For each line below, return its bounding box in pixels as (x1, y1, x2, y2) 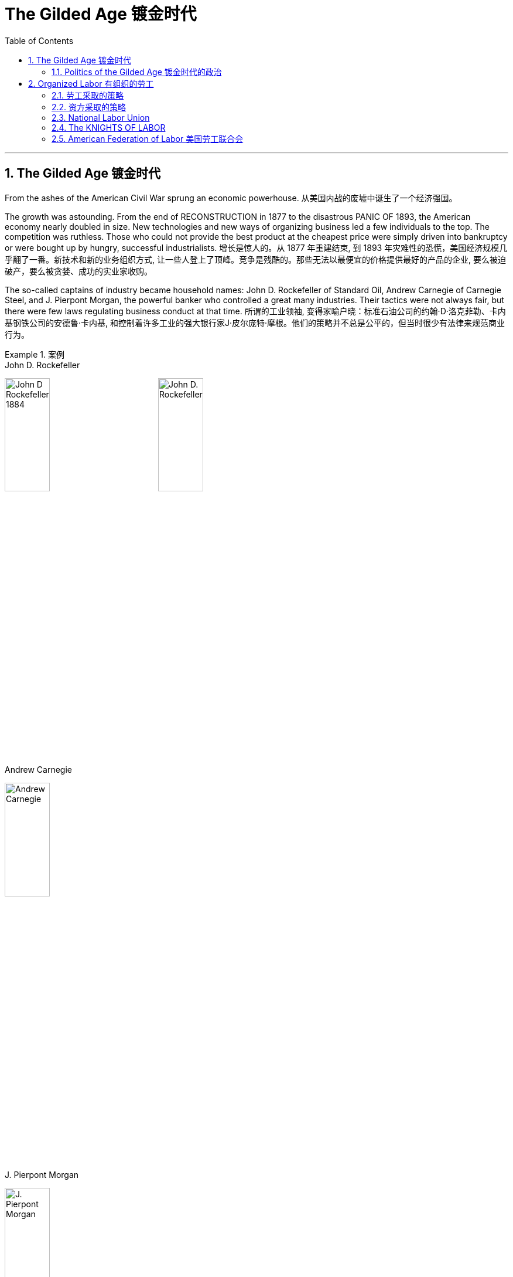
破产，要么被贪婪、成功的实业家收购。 (5, 266, 152, 276)
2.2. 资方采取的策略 (52, 101, 126, 112)
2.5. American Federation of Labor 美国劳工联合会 (52, 133, 244, 144)
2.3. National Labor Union (52, 112, 150, 123)
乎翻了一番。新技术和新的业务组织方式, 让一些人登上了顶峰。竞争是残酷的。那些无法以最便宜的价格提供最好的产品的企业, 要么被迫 (5, 254, 506, 264)
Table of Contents (5, 35, 74, 46)
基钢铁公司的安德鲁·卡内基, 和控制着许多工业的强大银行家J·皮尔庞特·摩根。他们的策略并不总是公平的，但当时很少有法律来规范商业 (5, 317, 505, 328)
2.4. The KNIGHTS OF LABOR (52, 122, 166, 133)
